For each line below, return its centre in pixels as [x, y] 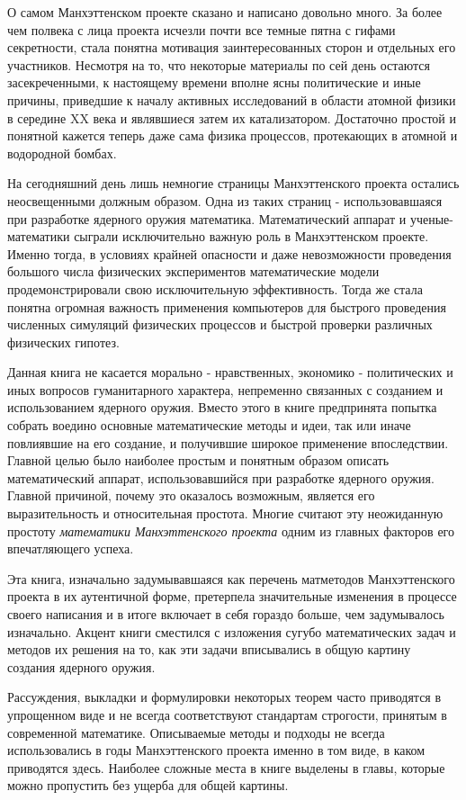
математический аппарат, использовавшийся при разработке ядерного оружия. [221, 477]
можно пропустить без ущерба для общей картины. [148, 785]
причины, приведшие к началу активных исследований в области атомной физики [232, 99]
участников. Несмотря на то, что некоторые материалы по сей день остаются [219, 64]
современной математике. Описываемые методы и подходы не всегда [196, 732]
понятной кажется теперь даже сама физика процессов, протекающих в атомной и [233, 135]
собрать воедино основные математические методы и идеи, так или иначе [209, 425]
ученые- [431, 218]
